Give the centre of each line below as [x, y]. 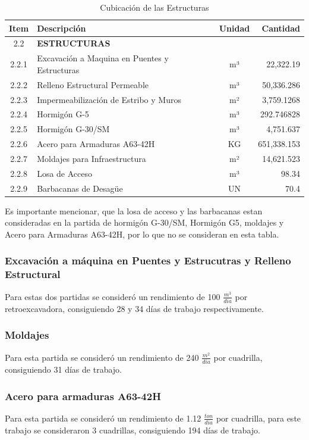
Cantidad [281, 28]
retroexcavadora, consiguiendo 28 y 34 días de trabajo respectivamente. [134, 308]
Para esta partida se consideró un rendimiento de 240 [102, 357]
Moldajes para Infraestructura [92, 158]
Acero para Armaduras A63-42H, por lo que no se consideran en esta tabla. [142, 234]
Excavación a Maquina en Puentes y [103, 58]
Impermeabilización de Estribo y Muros [109, 99]
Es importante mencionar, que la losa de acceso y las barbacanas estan [134, 210]
